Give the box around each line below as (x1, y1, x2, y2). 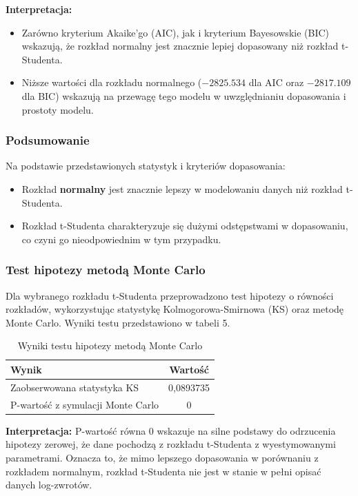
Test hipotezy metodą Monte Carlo (6, 261, 206, 278)
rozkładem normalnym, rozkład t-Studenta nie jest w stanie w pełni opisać (6, 464, 321, 478)
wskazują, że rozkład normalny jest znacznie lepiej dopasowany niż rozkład (21, 39, 339, 53)
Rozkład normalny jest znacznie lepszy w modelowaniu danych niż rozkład (21, 181, 343, 196)
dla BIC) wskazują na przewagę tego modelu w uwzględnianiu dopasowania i (21, 88, 346, 103)
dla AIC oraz (248, 75, 304, 90)
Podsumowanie (6, 132, 90, 149)
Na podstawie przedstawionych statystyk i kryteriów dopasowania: (6, 158, 286, 173)
